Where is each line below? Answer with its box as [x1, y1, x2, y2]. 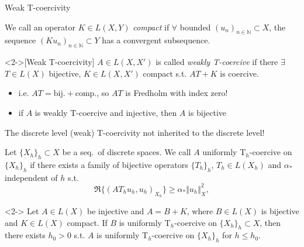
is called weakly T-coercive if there [156, 56, 278, 68]
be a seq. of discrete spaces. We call [62, 146, 191, 158]
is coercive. [220, 67, 259, 79]
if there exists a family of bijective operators [30, 158, 188, 170]
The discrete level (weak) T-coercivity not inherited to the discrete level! [5, 126, 265, 138]
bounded [179, 20, 211, 33]
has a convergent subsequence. [102, 34, 210, 46]
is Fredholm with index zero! [125, 87, 228, 99]
